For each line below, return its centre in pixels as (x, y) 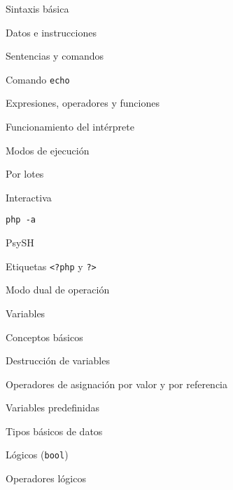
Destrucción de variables (58, 360)
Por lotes (25, 174)
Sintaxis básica (37, 8)
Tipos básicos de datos (54, 431)
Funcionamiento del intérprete (70, 127)
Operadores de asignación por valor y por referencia (117, 384)
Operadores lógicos (46, 478)
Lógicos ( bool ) (37, 455)
